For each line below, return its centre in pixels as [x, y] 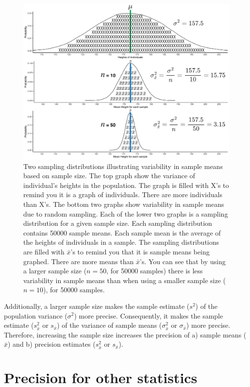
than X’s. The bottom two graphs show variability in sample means [124, 204]
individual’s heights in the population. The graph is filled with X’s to [126, 185]
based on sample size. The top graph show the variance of [109, 176]
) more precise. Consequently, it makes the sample [149, 315]
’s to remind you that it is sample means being [140, 252]
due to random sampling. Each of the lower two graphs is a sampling [126, 213]
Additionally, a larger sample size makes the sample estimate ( [97, 306]
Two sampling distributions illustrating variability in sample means [123, 166]
